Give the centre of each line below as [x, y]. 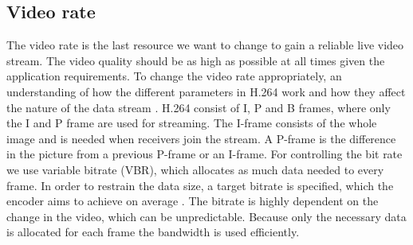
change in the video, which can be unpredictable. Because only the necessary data [206, 216]
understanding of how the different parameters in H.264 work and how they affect [206, 91]
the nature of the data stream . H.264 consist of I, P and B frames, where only [199, 107]
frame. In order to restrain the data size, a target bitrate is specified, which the [200, 185]
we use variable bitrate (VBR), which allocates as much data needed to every [195, 169]
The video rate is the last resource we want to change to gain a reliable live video [205, 45]
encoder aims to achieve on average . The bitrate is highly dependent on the [193, 201]
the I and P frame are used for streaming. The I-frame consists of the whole [192, 123]
